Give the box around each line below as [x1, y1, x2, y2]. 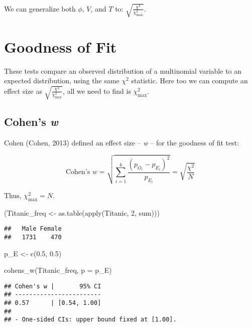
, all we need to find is [63, 85, 131, 96]
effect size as [4, 85, 42, 96]
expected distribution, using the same [4, 75, 119, 86]
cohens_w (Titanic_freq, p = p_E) [4, 265, 112, 275]
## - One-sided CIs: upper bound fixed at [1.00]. [4, 316, 177, 323]
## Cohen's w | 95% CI [4, 282, 101, 290]
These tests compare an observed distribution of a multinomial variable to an [4, 65, 242, 76]
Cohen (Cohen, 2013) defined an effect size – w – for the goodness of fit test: [4, 137, 239, 147]
